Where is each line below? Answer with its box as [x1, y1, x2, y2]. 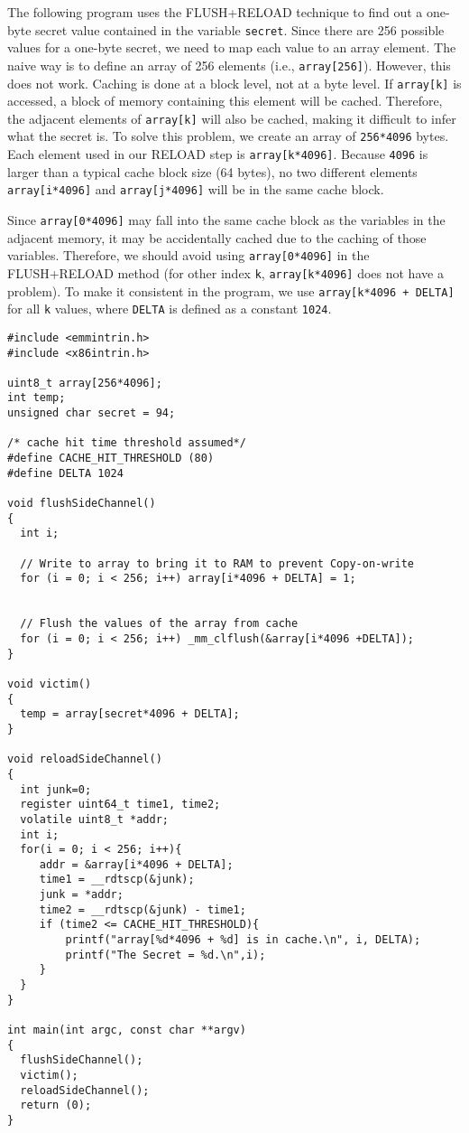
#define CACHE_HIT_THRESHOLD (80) [7, 452, 215, 465]
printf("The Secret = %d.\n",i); [65, 948, 266, 961]
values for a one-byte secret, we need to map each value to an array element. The [7, 38, 456, 57]
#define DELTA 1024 [7, 466, 124, 480]
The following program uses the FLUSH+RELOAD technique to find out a [7, 3, 423, 21]
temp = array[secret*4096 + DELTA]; [20, 707, 240, 721]
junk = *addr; [39, 888, 124, 902]
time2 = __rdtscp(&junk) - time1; [39, 903, 246, 916]
